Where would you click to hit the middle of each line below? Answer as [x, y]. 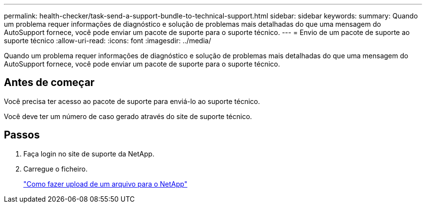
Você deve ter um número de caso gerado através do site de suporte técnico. [128, 116]
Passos [22, 135]
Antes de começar [49, 83]
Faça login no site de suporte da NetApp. [89, 154]
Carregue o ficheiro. [55, 169]
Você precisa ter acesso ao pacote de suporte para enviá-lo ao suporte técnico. [132, 101]
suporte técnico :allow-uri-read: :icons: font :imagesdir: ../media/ [107, 41]
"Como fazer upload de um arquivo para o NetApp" [106, 184]
